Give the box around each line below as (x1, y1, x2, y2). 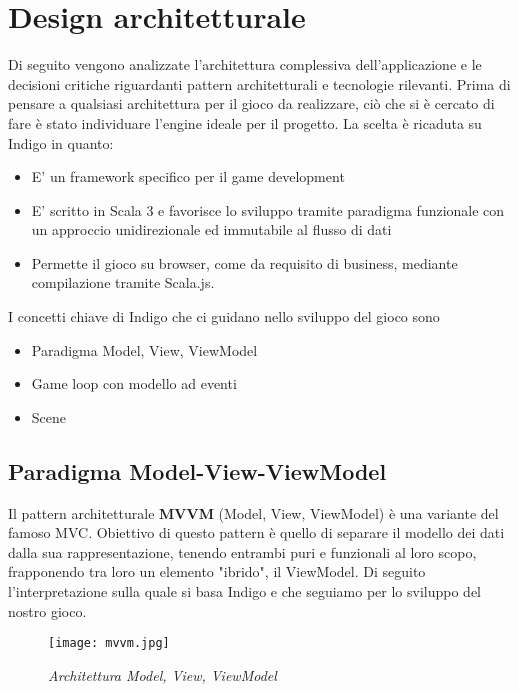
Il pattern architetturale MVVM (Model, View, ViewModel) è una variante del (8, 502, 499, 523)
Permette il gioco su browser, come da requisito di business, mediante (31, 252, 458, 273)
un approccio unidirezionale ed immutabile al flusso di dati (31, 219, 392, 240)
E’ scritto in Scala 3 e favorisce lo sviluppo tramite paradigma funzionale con (31, 199, 505, 220)
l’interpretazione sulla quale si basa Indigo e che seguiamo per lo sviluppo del (8, 581, 482, 602)
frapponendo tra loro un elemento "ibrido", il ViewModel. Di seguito (8, 561, 426, 582)
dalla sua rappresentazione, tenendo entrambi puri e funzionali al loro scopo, (8, 541, 477, 562)
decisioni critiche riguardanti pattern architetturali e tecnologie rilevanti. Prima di (8, 73, 511, 94)
